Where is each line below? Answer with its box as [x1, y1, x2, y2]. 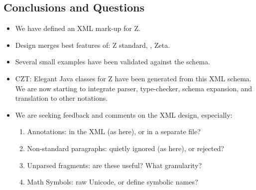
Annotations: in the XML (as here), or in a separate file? [27, 126, 201, 137]
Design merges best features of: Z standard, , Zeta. [15, 39, 170, 50]
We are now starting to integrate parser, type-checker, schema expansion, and [15, 83, 253, 93]
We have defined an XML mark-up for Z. [15, 23, 140, 33]
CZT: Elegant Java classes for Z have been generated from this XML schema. [15, 73, 252, 83]
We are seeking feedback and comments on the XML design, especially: [15, 109, 233, 120]
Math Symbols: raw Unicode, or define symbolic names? [27, 177, 198, 187]
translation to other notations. [15, 93, 108, 103]
